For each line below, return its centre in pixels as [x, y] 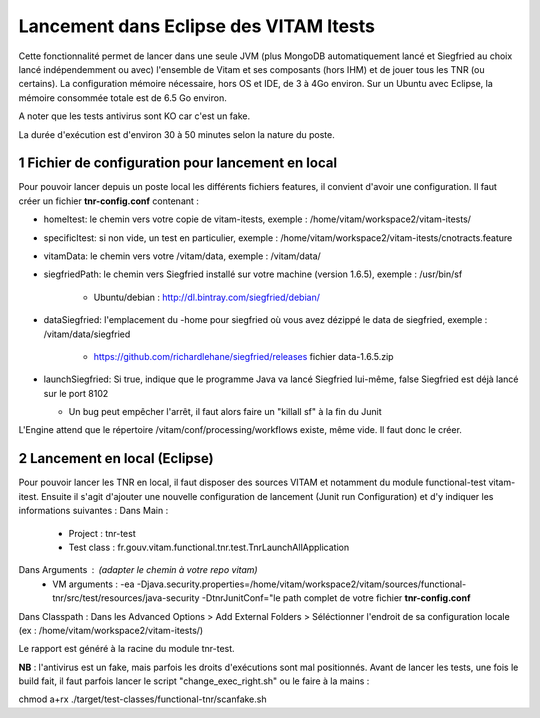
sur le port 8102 [76, 393]
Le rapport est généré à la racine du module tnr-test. [126, 649]
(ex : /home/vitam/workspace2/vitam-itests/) [111, 630]
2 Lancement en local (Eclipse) [116, 458]
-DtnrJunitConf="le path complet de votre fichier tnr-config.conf [336, 598]
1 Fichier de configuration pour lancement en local [178, 163]
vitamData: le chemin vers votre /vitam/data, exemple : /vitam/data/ [182, 256]
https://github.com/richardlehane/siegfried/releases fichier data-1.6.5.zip [243, 356]
